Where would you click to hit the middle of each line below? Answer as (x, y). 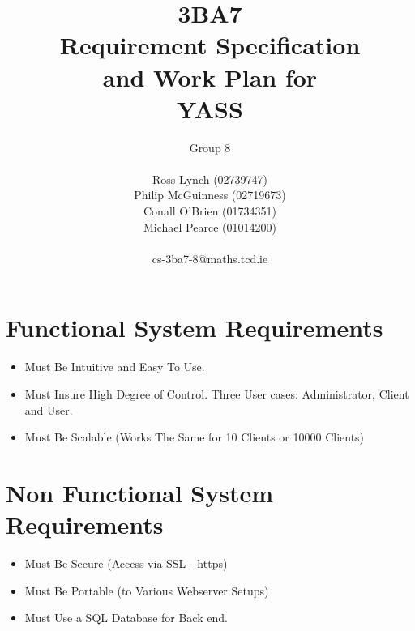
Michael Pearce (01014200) (210, 226)
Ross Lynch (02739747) (210, 179)
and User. (49, 409)
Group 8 (210, 147)
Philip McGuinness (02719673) (210, 195)
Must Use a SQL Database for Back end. (126, 618)
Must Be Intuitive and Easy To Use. (115, 367)
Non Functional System (140, 492)
